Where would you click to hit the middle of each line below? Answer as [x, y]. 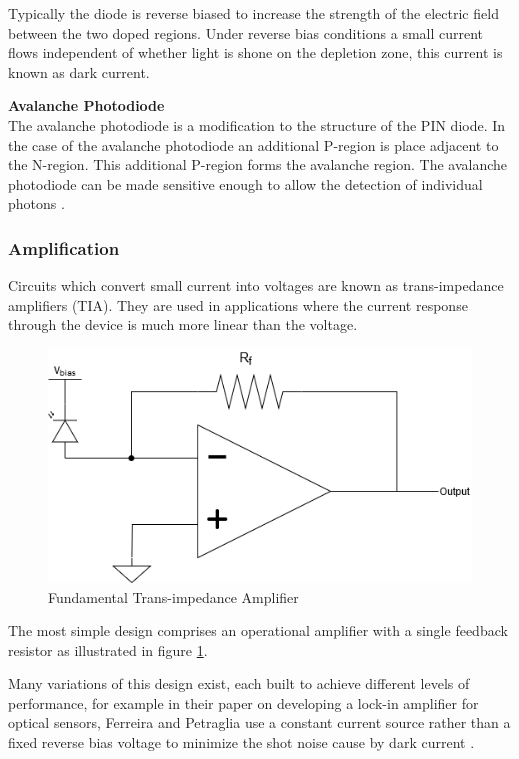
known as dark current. [79, 71]
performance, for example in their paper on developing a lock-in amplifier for [243, 702]
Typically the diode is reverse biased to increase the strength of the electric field [253, 13]
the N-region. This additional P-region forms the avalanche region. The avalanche [258, 164]
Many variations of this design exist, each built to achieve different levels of [239, 683]
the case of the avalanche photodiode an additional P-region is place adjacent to [253, 144]
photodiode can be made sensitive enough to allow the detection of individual [245, 183]
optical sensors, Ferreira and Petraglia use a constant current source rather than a [259, 722]
